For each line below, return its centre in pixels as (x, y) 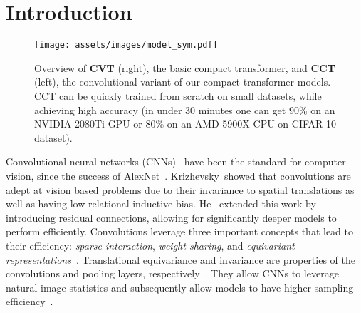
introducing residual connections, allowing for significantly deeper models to (171, 217)
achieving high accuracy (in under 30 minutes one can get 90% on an (185, 109)
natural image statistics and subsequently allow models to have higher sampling (180, 287)
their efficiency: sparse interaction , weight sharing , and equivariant (150, 245)
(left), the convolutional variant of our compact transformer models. (183, 82)
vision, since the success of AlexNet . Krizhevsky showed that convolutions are (178, 175)
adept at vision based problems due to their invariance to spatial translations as (180, 189)
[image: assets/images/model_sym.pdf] (126, 45)
